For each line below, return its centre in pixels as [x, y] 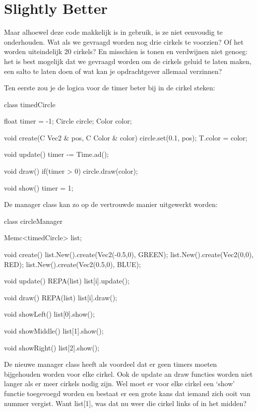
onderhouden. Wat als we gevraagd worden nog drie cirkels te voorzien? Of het [124, 41]
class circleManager [33, 221]
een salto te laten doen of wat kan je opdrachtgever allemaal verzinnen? [113, 71]
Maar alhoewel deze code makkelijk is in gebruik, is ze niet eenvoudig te [113, 32]
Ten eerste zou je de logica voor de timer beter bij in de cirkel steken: [110, 88]
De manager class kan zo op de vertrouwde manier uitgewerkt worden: [111, 204]
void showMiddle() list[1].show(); [54, 331]
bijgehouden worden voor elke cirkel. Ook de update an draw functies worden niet [128, 374]
